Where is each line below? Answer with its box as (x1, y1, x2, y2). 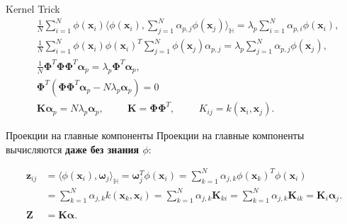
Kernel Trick (6, 1, 60, 16)
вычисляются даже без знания (6, 141, 140, 156)
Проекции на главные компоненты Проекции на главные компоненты (6, 128, 305, 143)
